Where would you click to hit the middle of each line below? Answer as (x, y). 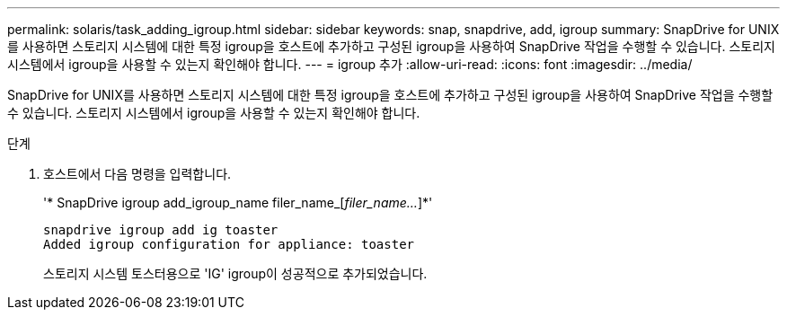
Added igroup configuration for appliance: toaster (229, 244)
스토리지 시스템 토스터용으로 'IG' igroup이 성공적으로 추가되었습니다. (235, 273)
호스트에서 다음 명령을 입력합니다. (137, 174)
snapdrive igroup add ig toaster (161, 230)
